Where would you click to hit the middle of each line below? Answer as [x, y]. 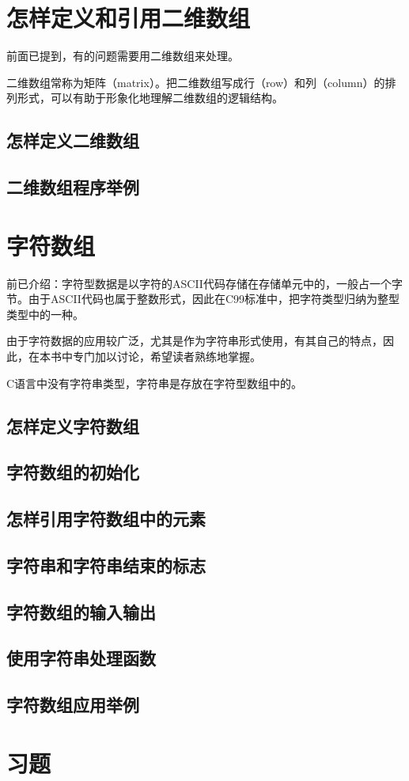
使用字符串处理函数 [81, 658]
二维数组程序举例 [73, 187]
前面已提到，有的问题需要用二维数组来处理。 [123, 56]
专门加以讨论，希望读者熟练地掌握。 [167, 356]
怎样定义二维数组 [73, 140]
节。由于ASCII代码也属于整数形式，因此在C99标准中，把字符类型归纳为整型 [203, 299]
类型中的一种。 [45, 314]
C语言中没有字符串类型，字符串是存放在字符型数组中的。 [155, 383]
